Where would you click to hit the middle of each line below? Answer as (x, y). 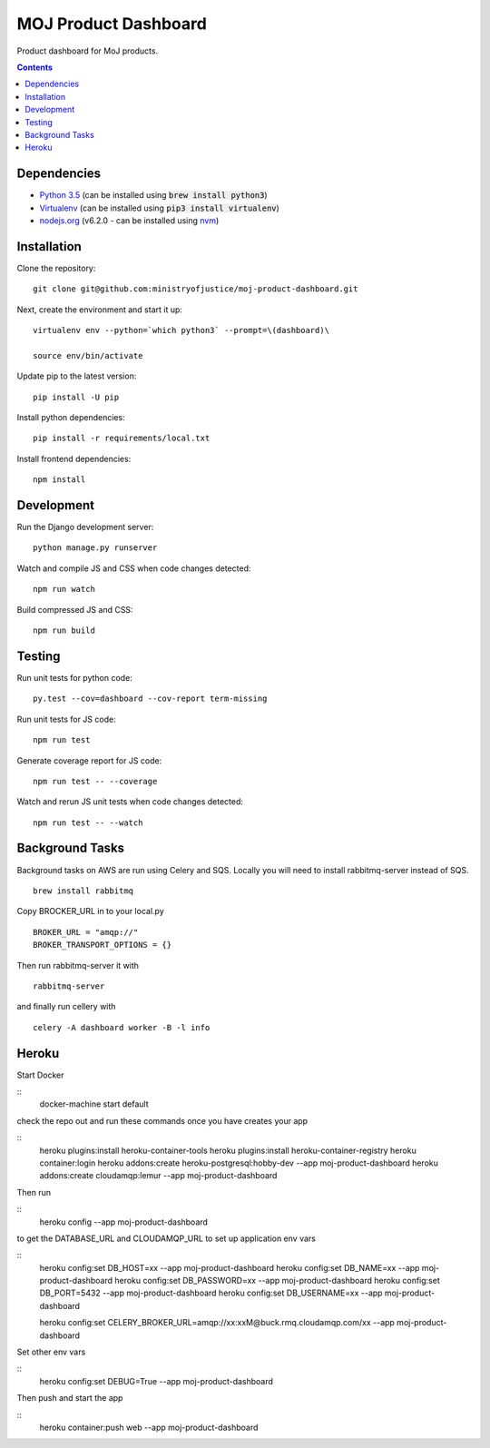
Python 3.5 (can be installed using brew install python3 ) (153, 195)
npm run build (64, 630)
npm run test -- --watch (88, 823)
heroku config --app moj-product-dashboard (124, 1222)
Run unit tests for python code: (75, 677)
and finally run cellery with (66, 1007)
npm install (59, 480)
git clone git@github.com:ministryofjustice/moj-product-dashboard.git (196, 289)
